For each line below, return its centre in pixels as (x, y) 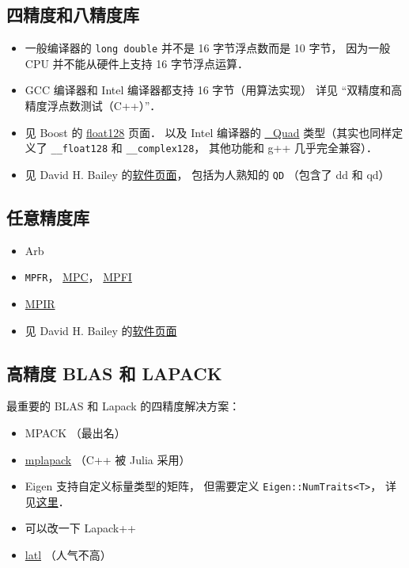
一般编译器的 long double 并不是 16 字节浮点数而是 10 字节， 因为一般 (208, 48)
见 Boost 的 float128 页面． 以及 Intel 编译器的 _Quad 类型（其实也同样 (208, 132)
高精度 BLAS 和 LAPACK (114, 373)
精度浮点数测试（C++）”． (93, 106)
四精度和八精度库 (73, 15)
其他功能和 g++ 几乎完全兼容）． (293, 148)
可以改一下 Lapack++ (80, 528)
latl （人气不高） (68, 555)
